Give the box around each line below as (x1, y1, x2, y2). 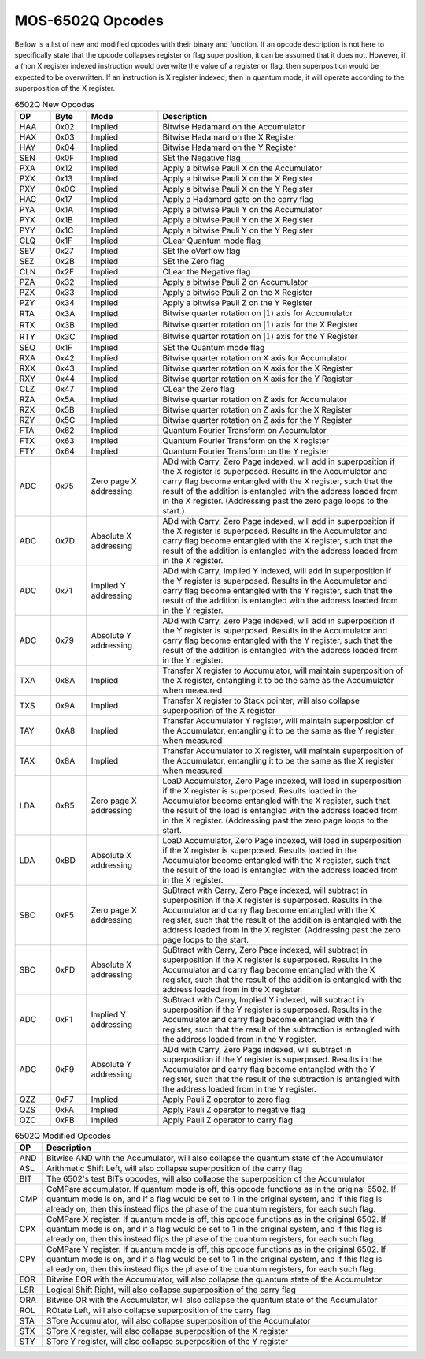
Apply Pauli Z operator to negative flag (162, 1104, 305, 1115)
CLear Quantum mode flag (162, 235, 261, 246)
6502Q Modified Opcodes (14, 1130, 112, 1141)
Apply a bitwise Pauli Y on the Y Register (162, 225, 314, 236)
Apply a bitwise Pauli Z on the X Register (162, 286, 313, 297)
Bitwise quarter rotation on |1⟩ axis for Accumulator (162, 308, 353, 319)
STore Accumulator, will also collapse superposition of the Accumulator (46, 1316, 311, 1327)
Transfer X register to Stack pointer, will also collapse (162, 695, 360, 706)
